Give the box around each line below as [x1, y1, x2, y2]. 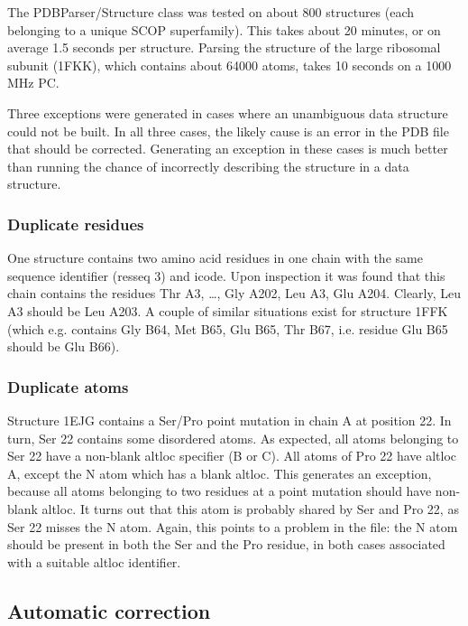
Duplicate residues [7, 212, 144, 235]
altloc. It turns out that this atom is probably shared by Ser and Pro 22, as [41, 499, 459, 518]
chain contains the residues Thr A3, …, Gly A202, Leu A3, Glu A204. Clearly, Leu [7, 284, 462, 303]
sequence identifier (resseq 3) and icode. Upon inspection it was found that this [7, 266, 445, 285]
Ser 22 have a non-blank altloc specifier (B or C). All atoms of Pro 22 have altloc [7, 446, 457, 465]
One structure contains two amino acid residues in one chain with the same [7, 248, 423, 267]
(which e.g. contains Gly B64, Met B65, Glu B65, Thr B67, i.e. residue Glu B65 [7, 319, 448, 338]
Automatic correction [7, 596, 211, 624]
